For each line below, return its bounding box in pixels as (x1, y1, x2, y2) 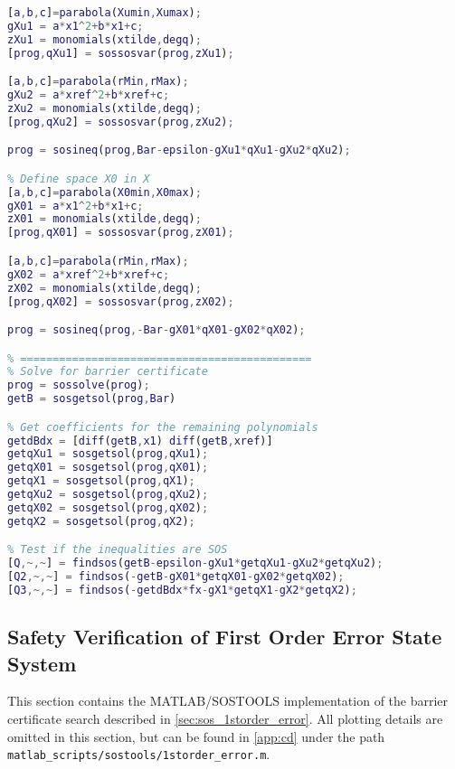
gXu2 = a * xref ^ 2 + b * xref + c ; (7, 89, 170, 102)
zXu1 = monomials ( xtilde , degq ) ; (7, 33, 202, 46)
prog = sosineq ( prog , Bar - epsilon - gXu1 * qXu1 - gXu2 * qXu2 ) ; (7, 144, 351, 157)
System (7, 649, 77, 677)
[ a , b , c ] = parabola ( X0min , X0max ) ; (7, 185, 202, 199)
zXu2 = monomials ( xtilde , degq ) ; (7, 101, 202, 115)
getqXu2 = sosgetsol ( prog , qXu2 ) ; (7, 488, 209, 502)
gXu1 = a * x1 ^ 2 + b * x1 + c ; (7, 19, 144, 33)
